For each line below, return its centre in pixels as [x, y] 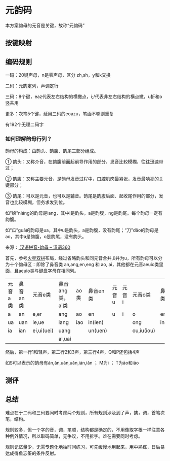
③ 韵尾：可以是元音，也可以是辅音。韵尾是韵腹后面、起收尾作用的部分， [82, 196]
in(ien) [96, 322]
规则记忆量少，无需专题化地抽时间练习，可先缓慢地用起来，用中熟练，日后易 [85, 447]
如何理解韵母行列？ [29, 139]
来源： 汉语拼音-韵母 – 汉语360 [38, 247]
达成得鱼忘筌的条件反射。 [32, 453]
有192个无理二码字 [25, 124]
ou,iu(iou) [144, 331]
